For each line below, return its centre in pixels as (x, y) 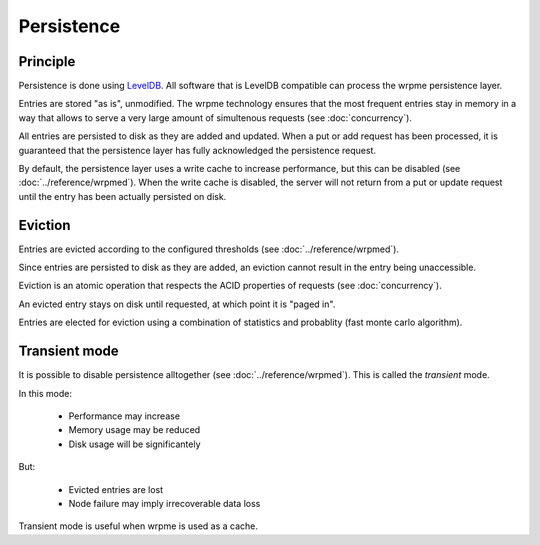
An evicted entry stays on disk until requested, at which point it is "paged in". (177, 304)
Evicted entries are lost (116, 489)
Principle (47, 61)
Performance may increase (124, 416)
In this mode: (45, 393)
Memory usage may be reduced (134, 430)
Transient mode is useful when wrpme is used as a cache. (138, 526)
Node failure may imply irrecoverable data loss (164, 503)
